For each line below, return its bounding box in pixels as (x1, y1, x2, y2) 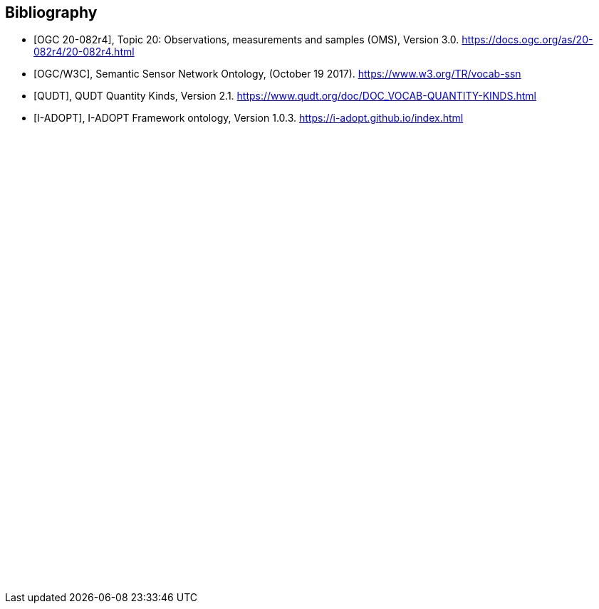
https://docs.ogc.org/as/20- (462, 33, 593, 46)
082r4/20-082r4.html (33, 46, 135, 58)
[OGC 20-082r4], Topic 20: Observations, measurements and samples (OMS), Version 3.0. (33, 33, 459, 46)
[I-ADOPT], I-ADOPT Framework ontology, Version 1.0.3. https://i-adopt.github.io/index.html (33, 112, 464, 125)
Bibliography (5, 4, 98, 21)
